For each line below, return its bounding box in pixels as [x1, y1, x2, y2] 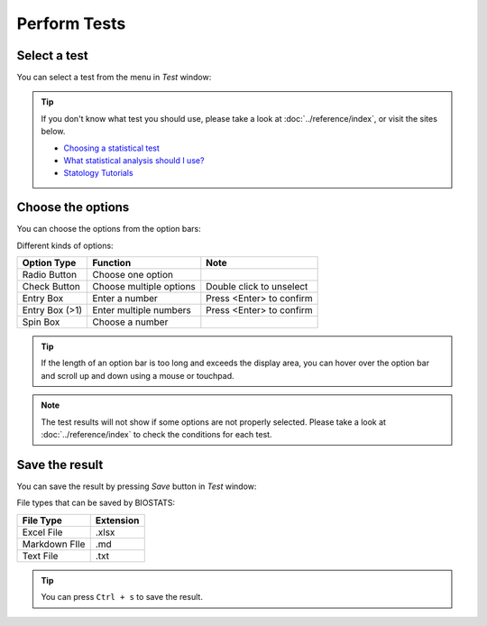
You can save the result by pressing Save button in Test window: [16, 481, 257, 492]
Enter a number [91, 292, 158, 305]
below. [41, 126, 66, 137]
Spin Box [22, 316, 60, 328]
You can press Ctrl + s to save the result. [41, 592, 203, 603]
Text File [22, 549, 59, 562]
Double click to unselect [206, 281, 308, 293]
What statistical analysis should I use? [63, 155, 205, 166]
